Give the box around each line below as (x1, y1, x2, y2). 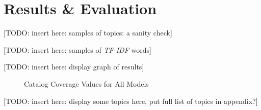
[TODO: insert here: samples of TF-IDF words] (4, 44, 151, 55)
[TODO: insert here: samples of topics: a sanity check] (4, 27, 172, 38)
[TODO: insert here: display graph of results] (4, 61, 144, 72)
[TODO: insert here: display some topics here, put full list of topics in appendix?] (4, 95, 258, 106)
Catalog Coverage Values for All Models (24, 78, 149, 89)
